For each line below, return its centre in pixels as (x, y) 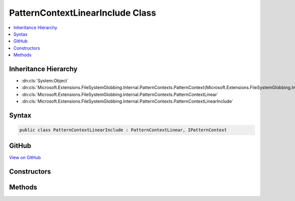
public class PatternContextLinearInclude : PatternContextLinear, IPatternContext (123, 130)
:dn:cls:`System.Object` (45, 81)
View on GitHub (25, 157)
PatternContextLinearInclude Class (83, 13)
